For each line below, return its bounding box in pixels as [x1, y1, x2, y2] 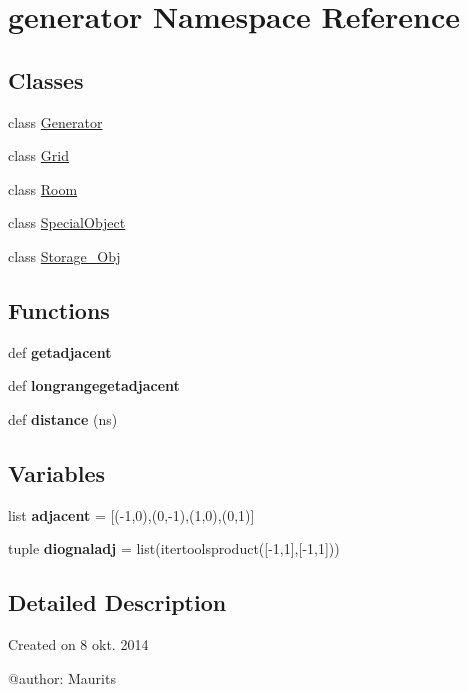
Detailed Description [8, 587, 227, 618]
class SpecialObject [8, 212, 126, 233]
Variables [8, 457, 106, 488]
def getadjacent [8, 341, 112, 362]
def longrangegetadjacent [8, 375, 180, 396]
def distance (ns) [8, 408, 118, 429]
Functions [8, 294, 110, 325]
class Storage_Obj [8, 245, 121, 266]
